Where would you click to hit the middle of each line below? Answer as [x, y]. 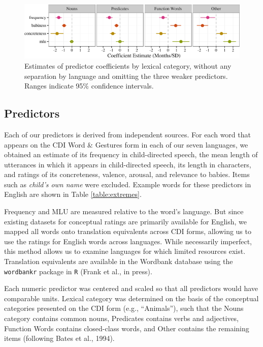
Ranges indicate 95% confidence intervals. [89, 86]
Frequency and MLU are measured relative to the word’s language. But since [124, 211]
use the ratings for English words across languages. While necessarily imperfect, [128, 241]
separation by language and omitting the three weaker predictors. [126, 76]
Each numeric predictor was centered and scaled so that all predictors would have [131, 288]
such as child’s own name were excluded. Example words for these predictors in [128, 184]
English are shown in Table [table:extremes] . [73, 194]
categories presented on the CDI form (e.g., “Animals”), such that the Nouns [124, 308]
